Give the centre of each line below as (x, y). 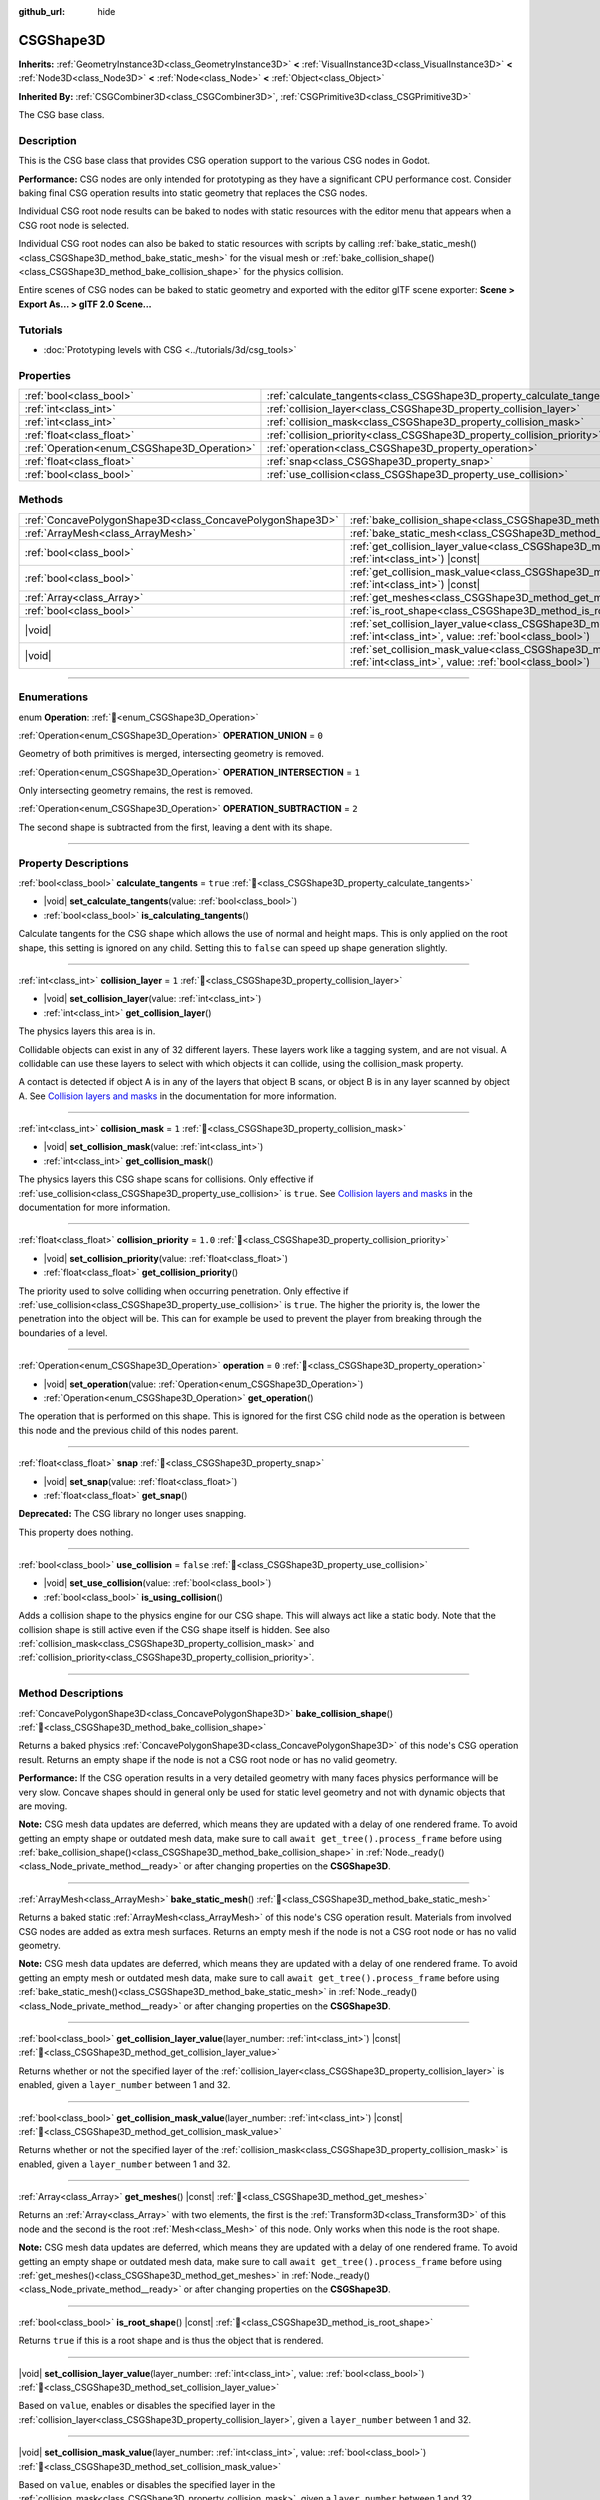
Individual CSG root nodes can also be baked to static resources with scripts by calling (197, 244)
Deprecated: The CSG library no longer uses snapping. (132, 1514)
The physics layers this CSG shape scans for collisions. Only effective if (166, 1179)
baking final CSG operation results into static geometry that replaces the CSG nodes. (193, 193)
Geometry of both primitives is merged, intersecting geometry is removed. (171, 754)
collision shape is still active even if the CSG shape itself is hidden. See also (174, 1629)
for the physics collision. (293, 271)
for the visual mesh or (274, 257)
